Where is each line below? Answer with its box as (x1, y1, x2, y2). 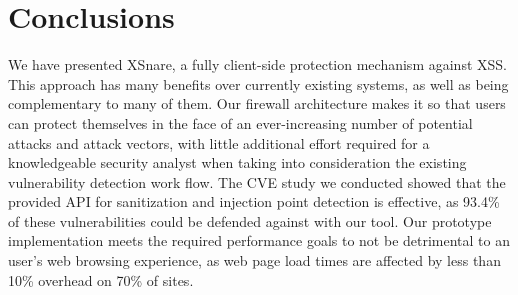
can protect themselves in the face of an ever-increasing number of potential (8, 112, 473, 133)
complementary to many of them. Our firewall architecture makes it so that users (8, 93, 506, 114)
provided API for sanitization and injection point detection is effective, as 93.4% (8, 191, 500, 212)
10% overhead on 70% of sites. (8, 269, 194, 290)
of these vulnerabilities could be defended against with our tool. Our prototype (8, 210, 492, 231)
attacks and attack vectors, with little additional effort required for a (8, 132, 430, 153)
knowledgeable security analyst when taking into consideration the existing (8, 152, 467, 173)
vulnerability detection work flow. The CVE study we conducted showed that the (8, 171, 506, 192)
